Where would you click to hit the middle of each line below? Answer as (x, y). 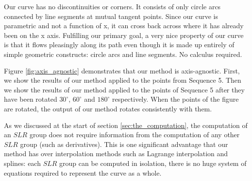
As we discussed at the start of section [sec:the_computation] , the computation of (126, 125)
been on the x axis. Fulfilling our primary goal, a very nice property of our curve (124, 35)
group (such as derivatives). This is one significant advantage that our (124, 144)
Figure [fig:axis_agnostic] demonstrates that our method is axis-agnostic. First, (122, 70)
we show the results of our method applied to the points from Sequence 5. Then (123, 80)
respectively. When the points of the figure (175, 99)
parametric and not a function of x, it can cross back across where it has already (124, 26)
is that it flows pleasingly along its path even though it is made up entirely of (119, 45)
